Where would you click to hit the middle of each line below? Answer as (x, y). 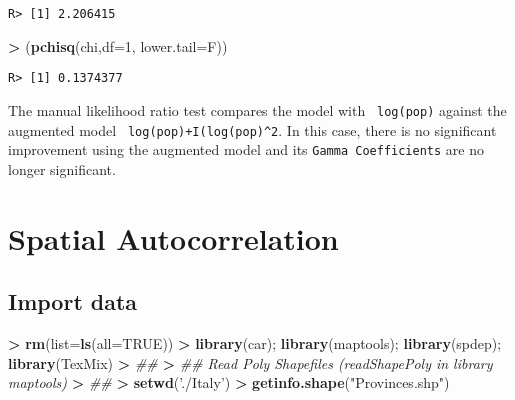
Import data (73, 301)
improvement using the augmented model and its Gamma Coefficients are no (246, 149)
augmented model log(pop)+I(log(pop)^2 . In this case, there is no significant (252, 129)
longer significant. (62, 168)
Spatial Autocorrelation (173, 237)
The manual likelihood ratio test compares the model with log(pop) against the (257, 109)
